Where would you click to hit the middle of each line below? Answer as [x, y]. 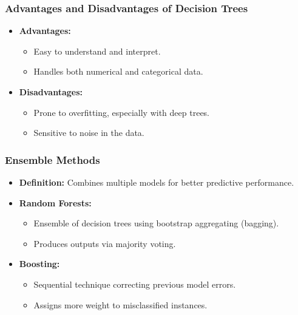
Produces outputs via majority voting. [105, 243]
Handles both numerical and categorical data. [118, 71]
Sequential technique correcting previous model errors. [135, 284]
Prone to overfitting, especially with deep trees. [122, 112]
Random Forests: [55, 202]
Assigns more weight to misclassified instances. [120, 304]
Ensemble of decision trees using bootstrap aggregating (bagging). [156, 223]
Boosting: [39, 264]
